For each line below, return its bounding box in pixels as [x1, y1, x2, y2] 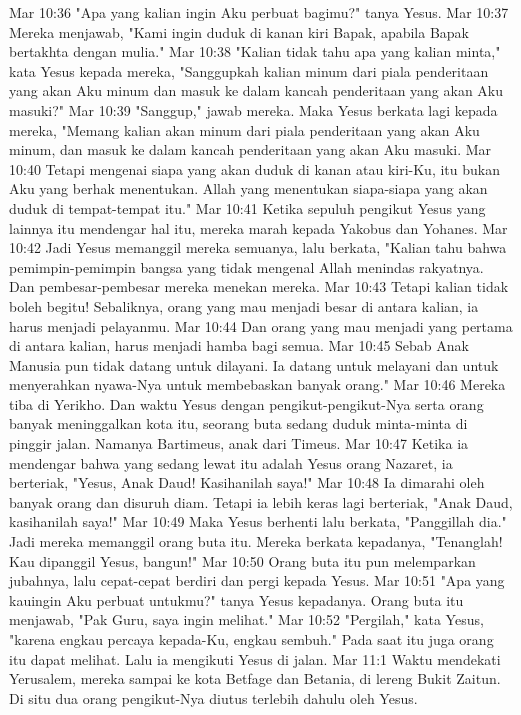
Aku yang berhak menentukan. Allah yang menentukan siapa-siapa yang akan [9, 178, 488, 199]
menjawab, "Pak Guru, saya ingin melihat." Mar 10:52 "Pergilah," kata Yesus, [9, 609, 484, 630]
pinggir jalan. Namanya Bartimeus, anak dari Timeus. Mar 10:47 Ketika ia [9, 433, 469, 454]
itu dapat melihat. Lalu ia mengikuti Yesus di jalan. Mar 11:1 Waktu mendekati [9, 648, 501, 669]
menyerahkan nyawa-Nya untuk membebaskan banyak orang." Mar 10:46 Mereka [9, 374, 506, 395]
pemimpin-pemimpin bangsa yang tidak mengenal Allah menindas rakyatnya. [9, 256, 484, 277]
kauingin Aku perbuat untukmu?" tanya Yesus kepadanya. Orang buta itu [9, 589, 464, 610]
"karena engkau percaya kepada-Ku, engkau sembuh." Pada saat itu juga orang [9, 629, 494, 649]
